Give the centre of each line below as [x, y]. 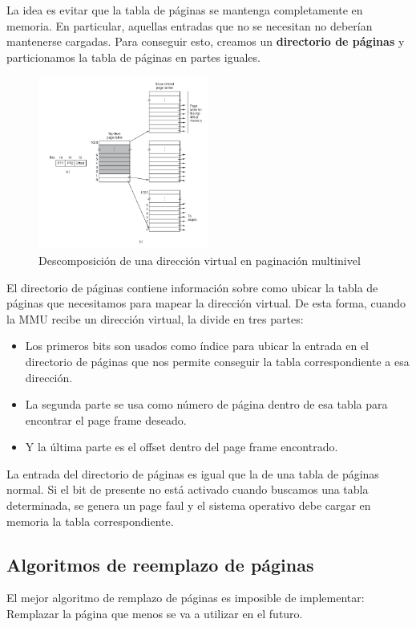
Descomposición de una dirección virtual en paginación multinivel [200, 260]
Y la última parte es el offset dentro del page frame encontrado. [182, 447]
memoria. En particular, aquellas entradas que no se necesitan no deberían [190, 25]
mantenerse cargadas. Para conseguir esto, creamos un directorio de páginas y [206, 41]
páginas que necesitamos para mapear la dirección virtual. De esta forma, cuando [206, 303]
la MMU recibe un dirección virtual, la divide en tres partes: [155, 318]
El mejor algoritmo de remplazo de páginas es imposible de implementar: [186, 598]
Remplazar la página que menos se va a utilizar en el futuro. [155, 614]
